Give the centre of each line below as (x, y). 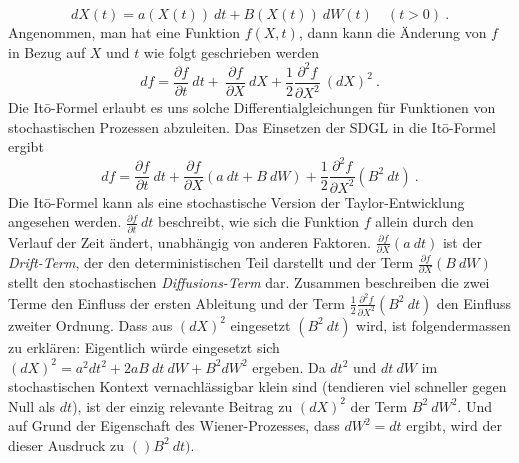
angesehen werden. (65, 221)
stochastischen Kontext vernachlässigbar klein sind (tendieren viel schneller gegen (257, 386)
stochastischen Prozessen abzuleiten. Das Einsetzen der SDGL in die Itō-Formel (252, 126)
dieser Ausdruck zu (66, 444)
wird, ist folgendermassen (433, 324)
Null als (32, 405)
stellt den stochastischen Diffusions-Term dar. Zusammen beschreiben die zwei (249, 282)
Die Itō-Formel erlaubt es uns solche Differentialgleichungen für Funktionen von (252, 107)
